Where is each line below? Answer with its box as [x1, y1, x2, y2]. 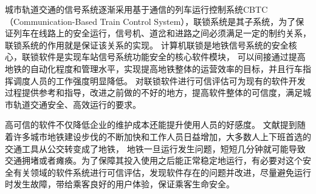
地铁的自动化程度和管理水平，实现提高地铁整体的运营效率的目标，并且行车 [5, 62, 303, 75]
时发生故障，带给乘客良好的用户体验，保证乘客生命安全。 [5, 178, 235, 190]
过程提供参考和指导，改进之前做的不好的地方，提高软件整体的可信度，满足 [5, 86, 303, 99]
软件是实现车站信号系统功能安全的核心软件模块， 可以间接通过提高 [38, 50, 306, 63]
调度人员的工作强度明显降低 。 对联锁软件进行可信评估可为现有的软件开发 [13, 74, 306, 87]
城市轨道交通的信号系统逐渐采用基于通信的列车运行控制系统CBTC [5, 3, 268, 15]
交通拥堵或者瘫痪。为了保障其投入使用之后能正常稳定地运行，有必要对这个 [5, 154, 303, 167]
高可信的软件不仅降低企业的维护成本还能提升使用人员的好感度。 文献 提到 [5, 118, 297, 131]
